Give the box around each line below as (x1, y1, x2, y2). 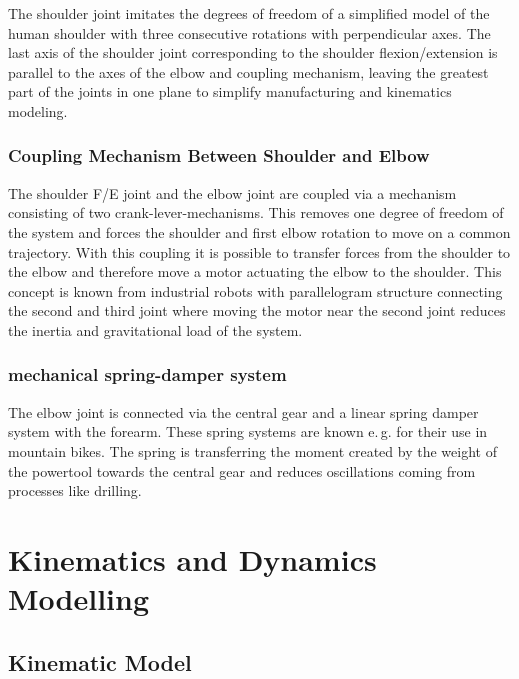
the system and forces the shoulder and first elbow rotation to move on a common (8, 221, 511, 242)
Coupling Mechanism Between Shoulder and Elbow (8, 143, 430, 168)
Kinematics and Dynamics (8, 538, 377, 579)
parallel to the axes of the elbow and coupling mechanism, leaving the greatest (8, 61, 489, 82)
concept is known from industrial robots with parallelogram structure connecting (8, 280, 503, 301)
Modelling (8, 578, 150, 619)
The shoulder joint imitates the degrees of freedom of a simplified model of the (8, 3, 490, 23)
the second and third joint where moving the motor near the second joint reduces (8, 300, 506, 321)
